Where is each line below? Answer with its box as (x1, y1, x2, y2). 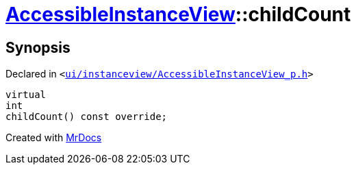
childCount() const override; (5, 111, 168, 123)
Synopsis (5, 38, 71, 56)
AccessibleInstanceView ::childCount (5, 3, 351, 26)
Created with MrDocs (5, 132, 102, 144)
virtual (5, 89, 47, 101)
